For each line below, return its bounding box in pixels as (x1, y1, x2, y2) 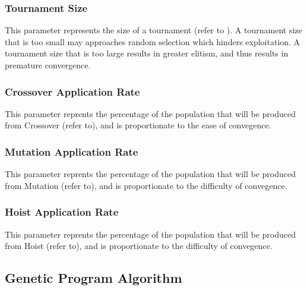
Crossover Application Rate (5, 84, 140, 99)
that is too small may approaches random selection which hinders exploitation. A (5, 35, 300, 48)
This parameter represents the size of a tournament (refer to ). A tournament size (5, 24, 302, 36)
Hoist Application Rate (5, 204, 119, 219)
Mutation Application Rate (5, 144, 138, 159)
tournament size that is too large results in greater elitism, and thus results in (5, 47, 289, 59)
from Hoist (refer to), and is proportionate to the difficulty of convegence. (5, 239, 273, 252)
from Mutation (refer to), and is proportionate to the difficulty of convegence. (5, 179, 287, 191)
